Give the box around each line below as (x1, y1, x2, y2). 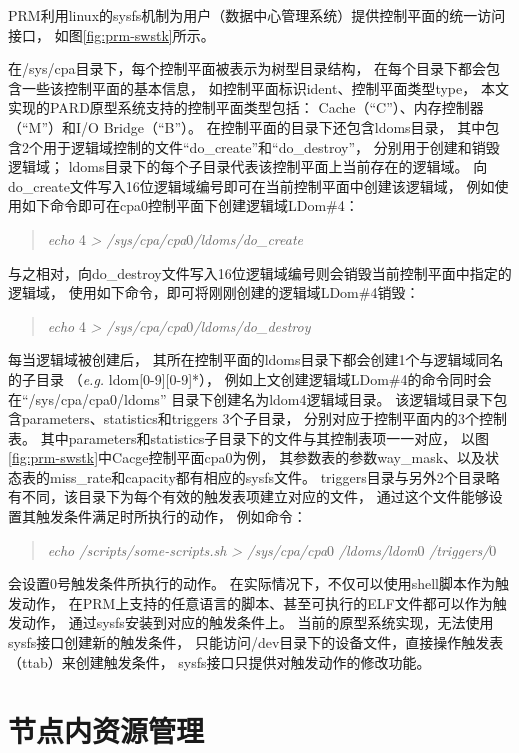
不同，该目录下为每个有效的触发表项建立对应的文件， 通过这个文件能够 (21, 486, 489, 507)
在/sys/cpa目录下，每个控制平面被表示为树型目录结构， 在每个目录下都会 (8, 58, 487, 79)
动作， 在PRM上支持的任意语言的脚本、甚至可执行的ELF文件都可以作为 (21, 592, 493, 613)
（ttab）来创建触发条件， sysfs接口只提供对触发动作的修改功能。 (8, 651, 431, 672)
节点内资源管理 (8, 710, 205, 751)
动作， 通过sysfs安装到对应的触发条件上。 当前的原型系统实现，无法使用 (21, 612, 494, 633)
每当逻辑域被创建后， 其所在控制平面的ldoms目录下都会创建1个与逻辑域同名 (8, 349, 504, 370)
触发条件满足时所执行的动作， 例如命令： (35, 506, 307, 527)
